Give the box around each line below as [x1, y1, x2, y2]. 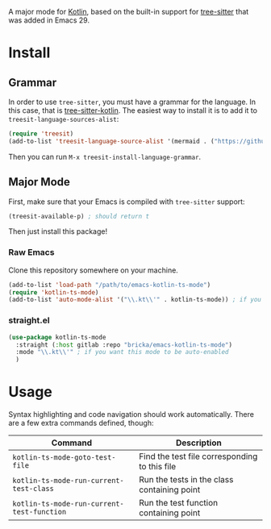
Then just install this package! [8, 227, 108, 236]
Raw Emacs [8, 247, 55, 258]
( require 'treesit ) [8, 130, 74, 138]
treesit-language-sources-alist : [8, 115, 119, 123]
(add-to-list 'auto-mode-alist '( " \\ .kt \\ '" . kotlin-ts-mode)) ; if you [8, 296, 262, 304]
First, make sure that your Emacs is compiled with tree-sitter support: [8, 197, 245, 206]
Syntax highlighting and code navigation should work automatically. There [8, 410, 254, 419]
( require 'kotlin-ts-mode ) [8, 288, 99, 297]
